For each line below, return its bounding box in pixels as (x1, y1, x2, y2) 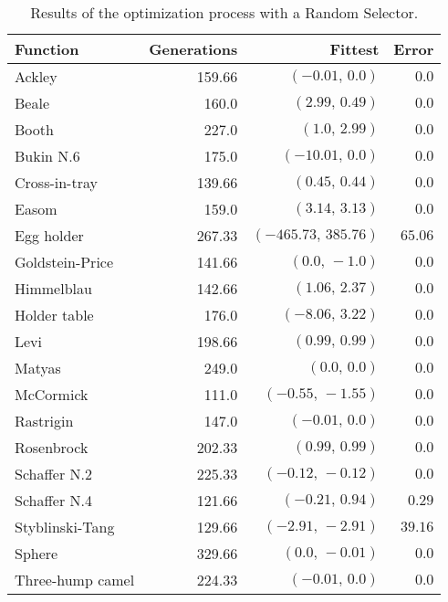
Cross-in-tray (15, 172, 98, 193)
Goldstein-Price (15, 251, 114, 272)
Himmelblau (15, 278, 92, 299)
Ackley (15, 66, 57, 87)
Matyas (15, 357, 61, 378)
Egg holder (15, 225, 84, 246)
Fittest (329, 38, 380, 59)
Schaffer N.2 (15, 463, 92, 484)
